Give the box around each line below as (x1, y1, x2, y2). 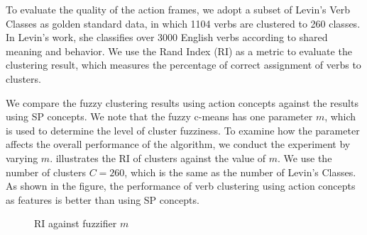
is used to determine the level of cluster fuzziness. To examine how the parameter (6, 122, 360, 137)
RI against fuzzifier (34, 216, 117, 231)
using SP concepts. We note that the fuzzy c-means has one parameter (6, 109, 313, 124)
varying (6, 150, 38, 165)
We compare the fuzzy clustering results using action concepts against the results (6, 95, 358, 110)
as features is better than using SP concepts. (6, 192, 199, 207)
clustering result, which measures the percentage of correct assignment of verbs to (6, 57, 361, 72)
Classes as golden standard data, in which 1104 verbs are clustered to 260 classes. (6, 16, 361, 30)
